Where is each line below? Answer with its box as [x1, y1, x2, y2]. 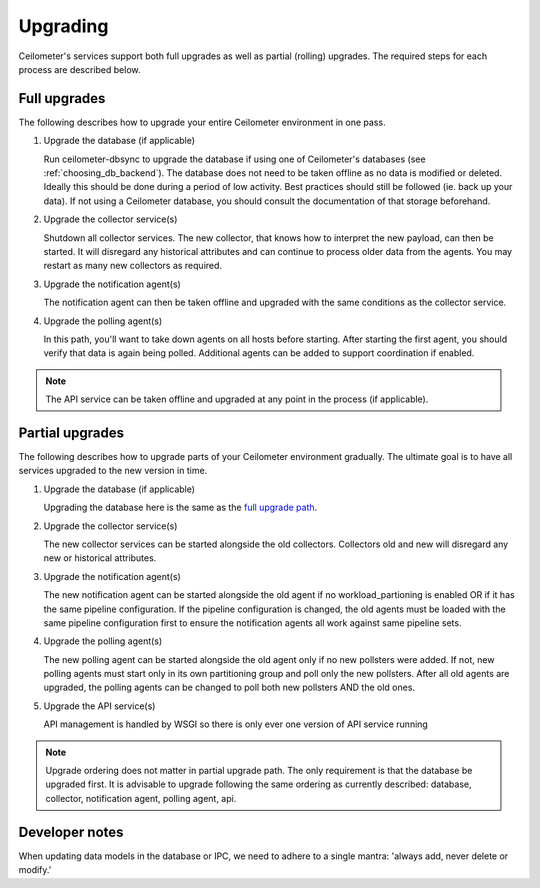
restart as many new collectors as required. [43, 260, 223, 272]
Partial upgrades [18, 424, 125, 441]
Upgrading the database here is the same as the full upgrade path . [43, 501, 318, 514]
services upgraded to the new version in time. [18, 465, 208, 477]
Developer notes [18, 823, 124, 840]
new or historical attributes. [43, 552, 157, 564]
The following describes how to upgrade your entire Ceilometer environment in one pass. [18, 116, 386, 128]
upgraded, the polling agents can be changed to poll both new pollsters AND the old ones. [43, 681, 415, 694]
